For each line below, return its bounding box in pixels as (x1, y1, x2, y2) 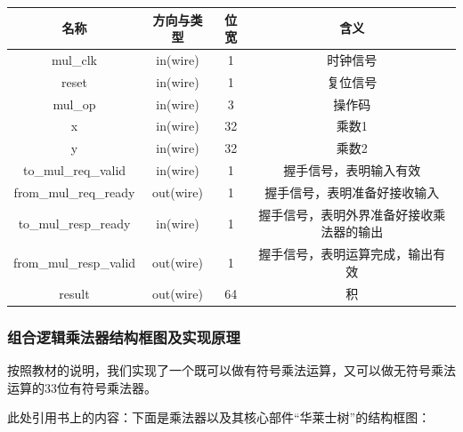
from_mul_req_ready (13, 183, 135, 201)
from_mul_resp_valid (13, 253, 136, 272)
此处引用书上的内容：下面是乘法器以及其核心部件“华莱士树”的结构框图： (7, 408, 431, 427)
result (59, 284, 90, 302)
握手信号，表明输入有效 (283, 161, 421, 180)
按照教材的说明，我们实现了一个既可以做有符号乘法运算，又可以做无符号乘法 (7, 361, 456, 380)
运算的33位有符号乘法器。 (7, 378, 157, 396)
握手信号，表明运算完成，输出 (258, 244, 434, 263)
